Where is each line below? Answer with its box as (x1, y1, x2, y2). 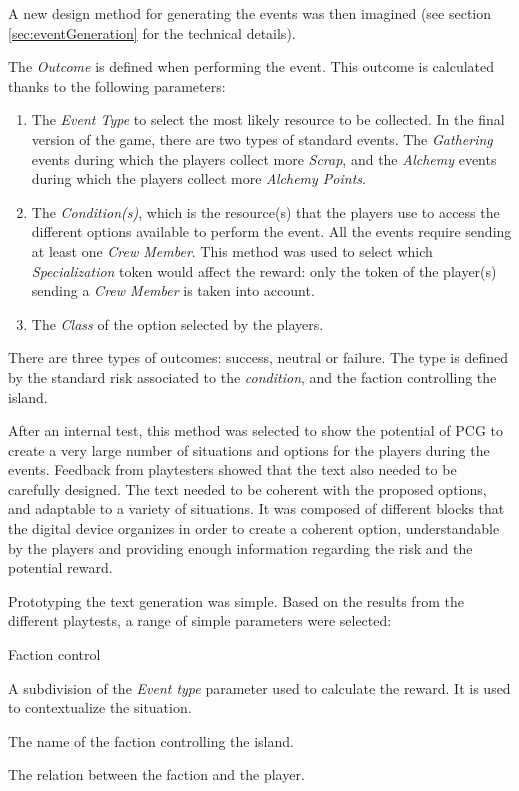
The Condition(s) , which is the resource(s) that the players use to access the (31, 201, 500, 222)
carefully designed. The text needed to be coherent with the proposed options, (8, 478, 487, 499)
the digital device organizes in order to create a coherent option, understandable (8, 518, 500, 539)
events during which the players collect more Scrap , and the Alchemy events (31, 148, 497, 169)
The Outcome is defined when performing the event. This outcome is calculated (8, 56, 495, 77)
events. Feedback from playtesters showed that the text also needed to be (8, 459, 457, 480)
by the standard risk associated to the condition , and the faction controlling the (8, 366, 497, 387)
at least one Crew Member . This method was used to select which (31, 240, 433, 261)
